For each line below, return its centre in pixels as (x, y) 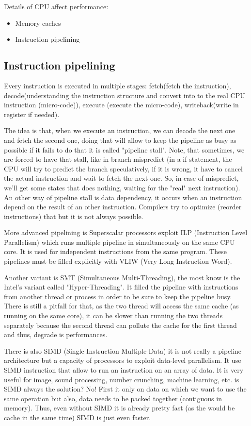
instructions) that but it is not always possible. (74, 216)
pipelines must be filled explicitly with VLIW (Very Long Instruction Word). (118, 261)
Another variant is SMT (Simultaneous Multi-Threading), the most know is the (122, 277)
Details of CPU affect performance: (56, 6)
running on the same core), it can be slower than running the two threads (113, 315)
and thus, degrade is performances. (56, 334)
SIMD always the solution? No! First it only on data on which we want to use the (125, 389)
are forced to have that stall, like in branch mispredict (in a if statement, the (118, 159)
